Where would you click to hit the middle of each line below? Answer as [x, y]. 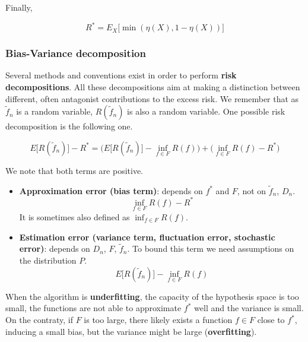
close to [271, 320]
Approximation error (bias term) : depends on [111, 190]
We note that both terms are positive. [74, 170]
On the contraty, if [39, 320]
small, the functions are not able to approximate [93, 308]
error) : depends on [55, 248]
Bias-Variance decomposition [76, 53]
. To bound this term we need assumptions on [211, 248]
